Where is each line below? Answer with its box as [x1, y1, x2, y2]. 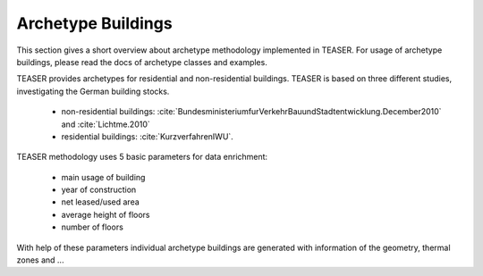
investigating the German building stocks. [16, 86, 170, 96]
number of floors [61, 222, 124, 232]
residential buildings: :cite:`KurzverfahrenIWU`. [61, 130, 234, 142]
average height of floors [61, 209, 150, 220]
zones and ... [16, 255, 64, 265]
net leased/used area [61, 197, 140, 207]
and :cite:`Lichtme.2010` [61, 119, 151, 130]
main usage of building [61, 171, 146, 182]
